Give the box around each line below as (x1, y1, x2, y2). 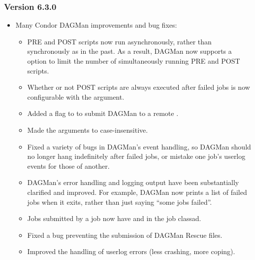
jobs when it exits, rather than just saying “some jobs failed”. (27, 196, 212, 207)
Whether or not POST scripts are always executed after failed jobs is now (27, 82, 250, 92)
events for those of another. (27, 160, 110, 171)
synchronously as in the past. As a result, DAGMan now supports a (27, 46, 232, 56)
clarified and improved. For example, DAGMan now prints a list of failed (27, 186, 247, 197)
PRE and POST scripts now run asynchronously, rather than (27, 36, 212, 46)
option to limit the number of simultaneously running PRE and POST (27, 56, 240, 66)
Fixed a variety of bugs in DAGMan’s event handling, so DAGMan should (27, 141, 251, 151)
